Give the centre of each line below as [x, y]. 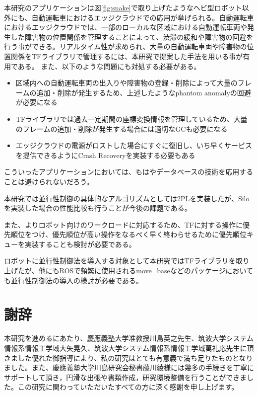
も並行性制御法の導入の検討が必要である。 [73, 280]
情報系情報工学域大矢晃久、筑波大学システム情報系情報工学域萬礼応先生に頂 [129, 348]
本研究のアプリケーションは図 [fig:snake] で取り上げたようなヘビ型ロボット [123, 7]
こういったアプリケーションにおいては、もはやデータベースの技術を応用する [129, 172]
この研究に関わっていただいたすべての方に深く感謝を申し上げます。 [128, 387]
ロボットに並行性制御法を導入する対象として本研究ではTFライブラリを [120, 261]
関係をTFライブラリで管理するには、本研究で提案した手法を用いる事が [127, 56]
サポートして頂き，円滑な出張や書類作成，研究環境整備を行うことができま [126, 377]
